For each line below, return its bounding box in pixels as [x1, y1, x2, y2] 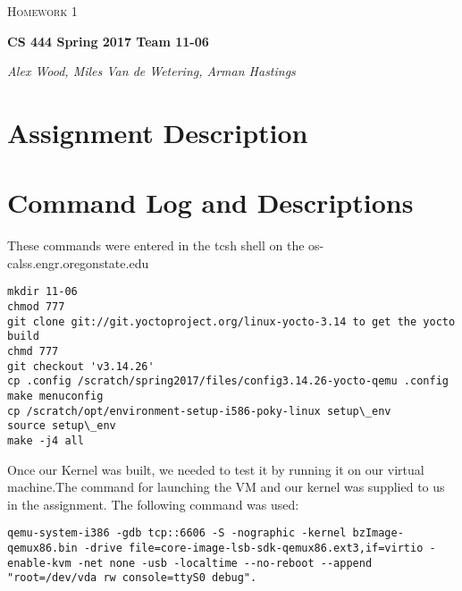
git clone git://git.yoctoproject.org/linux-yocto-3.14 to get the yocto [7, 315, 456, 328]
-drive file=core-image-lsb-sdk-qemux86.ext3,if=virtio [83, 542, 424, 555]
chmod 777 [7, 300, 65, 314]
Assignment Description [7, 114, 308, 150]
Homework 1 [7, 2, 78, 20]
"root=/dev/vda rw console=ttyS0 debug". [7, 571, 257, 585]
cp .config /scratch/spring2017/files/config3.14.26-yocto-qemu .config [7, 375, 449, 388]
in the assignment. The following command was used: [7, 494, 299, 513]
